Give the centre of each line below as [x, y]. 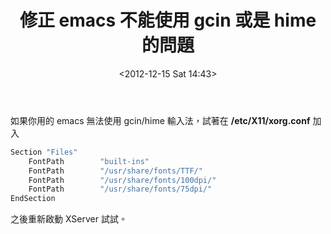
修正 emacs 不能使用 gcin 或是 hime [168, 20]
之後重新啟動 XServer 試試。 [69, 219]
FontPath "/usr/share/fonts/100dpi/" [122, 180]
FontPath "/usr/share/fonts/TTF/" [115, 171]
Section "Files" [44, 152]
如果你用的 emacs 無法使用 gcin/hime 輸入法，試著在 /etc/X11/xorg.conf [160, 120]
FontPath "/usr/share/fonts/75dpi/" [120, 189]
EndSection [33, 199]
